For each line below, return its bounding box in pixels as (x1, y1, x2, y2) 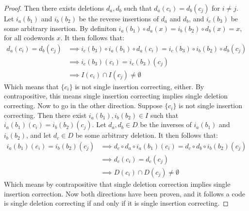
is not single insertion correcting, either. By (75, 81, 204, 91)
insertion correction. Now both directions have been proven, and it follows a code (4, 188, 246, 198)
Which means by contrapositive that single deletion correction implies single (4, 179, 231, 189)
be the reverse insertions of (79, 14, 159, 23)
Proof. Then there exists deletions (4, 3, 104, 13)
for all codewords (4, 32, 54, 43)
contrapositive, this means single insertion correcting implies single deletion (4, 91, 228, 101)
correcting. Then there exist (4, 110, 87, 120)
